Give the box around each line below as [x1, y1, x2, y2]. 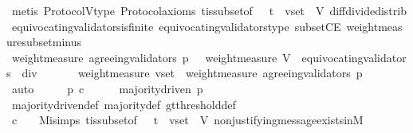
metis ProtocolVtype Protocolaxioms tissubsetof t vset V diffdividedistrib [11, 2, 407, 18]
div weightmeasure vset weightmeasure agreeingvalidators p [22, 65, 363, 81]
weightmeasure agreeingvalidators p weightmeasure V [11, 49, 291, 65]
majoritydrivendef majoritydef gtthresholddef [11, 96, 236, 112]
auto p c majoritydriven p [11, 80, 203, 96]
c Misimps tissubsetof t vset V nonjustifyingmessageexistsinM [11, 111, 364, 128]
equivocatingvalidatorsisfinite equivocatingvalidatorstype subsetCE [11, 18, 341, 34]
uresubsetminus [6, 33, 81, 50]
